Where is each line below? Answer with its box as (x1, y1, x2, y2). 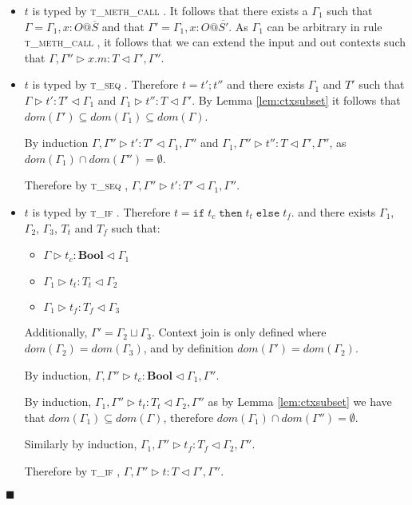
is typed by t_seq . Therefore (32, 76, 179, 93)
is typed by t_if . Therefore (32, 203, 171, 220)
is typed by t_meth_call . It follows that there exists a (32, 2, 308, 18)
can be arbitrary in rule (267, 18, 382, 34)
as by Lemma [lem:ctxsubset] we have (208, 393, 392, 410)
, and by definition (143, 340, 234, 356)
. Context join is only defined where (151, 324, 327, 340)
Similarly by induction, (24, 435, 137, 452)
